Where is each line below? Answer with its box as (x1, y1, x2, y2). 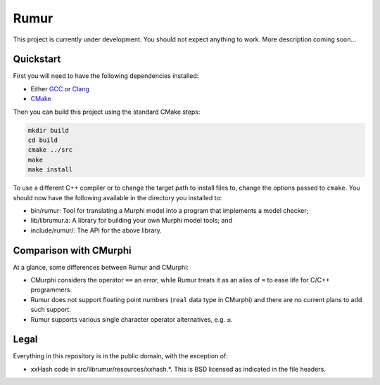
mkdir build (27, 126, 70, 134)
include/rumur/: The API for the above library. (30, 226, 162, 235)
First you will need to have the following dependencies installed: (13, 72, 199, 80)
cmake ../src (27, 146, 73, 154)
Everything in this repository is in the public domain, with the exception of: (13, 352, 228, 360)
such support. (30, 306, 72, 314)
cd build (27, 136, 58, 144)
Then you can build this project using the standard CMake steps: (13, 107, 201, 116)
